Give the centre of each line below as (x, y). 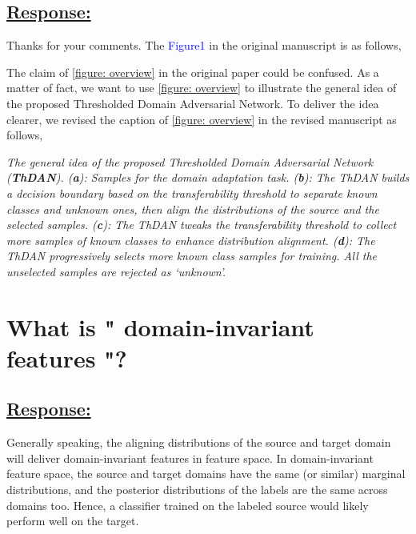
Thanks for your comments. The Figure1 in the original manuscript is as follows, (204, 45)
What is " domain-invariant (160, 326)
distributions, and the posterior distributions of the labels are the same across (197, 490)
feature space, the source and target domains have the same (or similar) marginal (206, 474)
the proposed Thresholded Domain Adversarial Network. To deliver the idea (193, 103)
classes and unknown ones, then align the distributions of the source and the (193, 209)
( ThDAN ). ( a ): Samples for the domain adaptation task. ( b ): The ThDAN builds (208, 177)
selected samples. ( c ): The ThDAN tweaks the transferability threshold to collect (202, 225)
